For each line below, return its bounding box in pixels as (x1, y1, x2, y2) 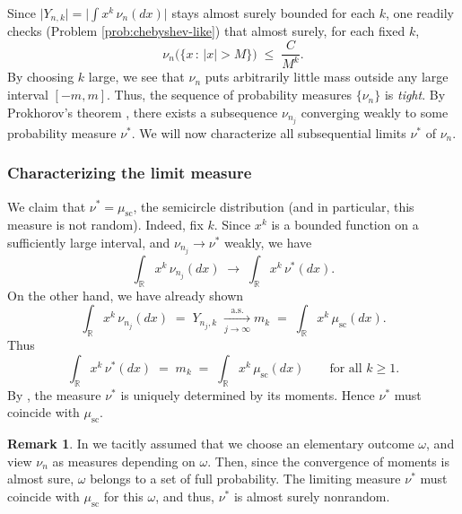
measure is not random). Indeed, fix (7, 215, 204, 234)
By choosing (7, 67, 74, 86)
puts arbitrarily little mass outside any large (205, 67, 449, 86)
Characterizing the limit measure (7, 161, 252, 184)
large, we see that (88, 67, 185, 86)
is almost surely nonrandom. (233, 486, 390, 505)
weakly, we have (224, 232, 312, 251)
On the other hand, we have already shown (7, 285, 244, 304)
